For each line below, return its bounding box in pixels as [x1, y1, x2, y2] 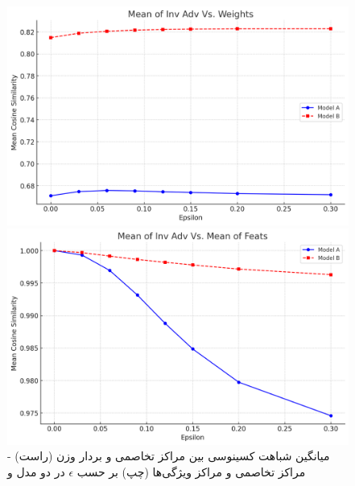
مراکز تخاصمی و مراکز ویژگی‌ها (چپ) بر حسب [76, 463, 306, 480]
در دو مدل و [7, 463, 65, 480]
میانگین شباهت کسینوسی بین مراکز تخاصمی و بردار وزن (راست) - [7, 447, 330, 464]
